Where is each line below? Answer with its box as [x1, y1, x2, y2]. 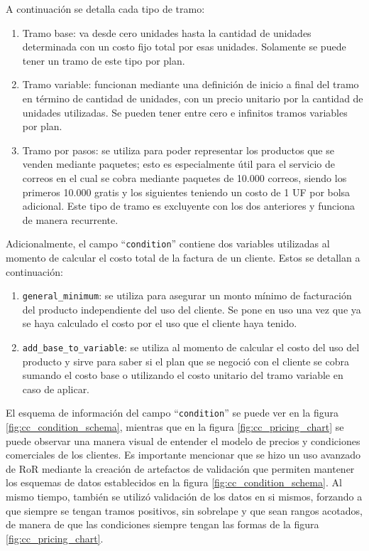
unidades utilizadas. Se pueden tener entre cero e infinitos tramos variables [22, 105, 348, 119]
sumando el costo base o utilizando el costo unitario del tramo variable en [22, 368, 343, 383]
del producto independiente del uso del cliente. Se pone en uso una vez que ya [22, 301, 361, 316]
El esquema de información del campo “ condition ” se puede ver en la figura [6, 405, 338, 420]
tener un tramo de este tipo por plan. [22, 53, 185, 68]
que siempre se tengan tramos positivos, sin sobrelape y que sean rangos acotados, [6, 503, 363, 518]
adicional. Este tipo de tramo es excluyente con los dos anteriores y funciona [22, 198, 355, 213]
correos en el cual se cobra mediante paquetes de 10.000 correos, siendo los [22, 170, 347, 185]
